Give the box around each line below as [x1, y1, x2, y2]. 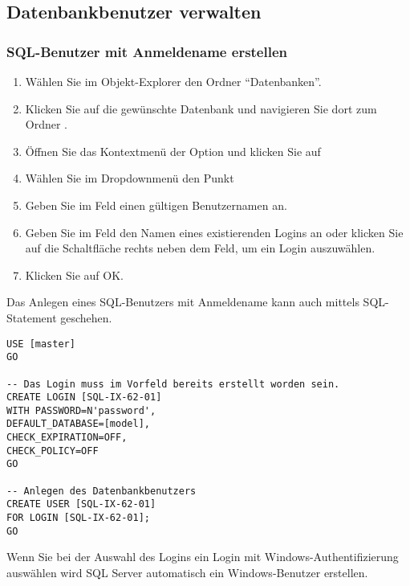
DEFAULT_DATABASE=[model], [6, 418, 150, 430]
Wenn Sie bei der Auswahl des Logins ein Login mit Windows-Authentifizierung [6, 548, 399, 565]
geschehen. [60, 309, 112, 326]
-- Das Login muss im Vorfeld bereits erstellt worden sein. [6, 378, 340, 390]
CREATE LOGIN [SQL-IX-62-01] [6, 391, 162, 404]
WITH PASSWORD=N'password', [6, 404, 156, 416]
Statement [6, 309, 57, 326]
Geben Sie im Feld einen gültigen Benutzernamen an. [25, 196, 287, 213]
